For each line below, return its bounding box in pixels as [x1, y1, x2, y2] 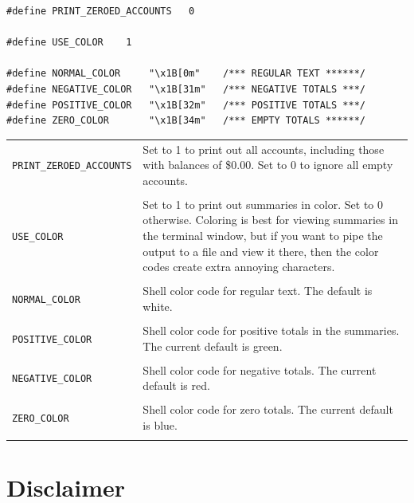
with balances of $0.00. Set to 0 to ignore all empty [143, 156, 393, 173]
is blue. [143, 416, 178, 433]
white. [143, 297, 173, 314]
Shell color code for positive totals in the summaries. [143, 321, 400, 338]
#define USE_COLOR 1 [6, 37, 132, 49]
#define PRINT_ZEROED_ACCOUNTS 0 [6, 6, 195, 17]
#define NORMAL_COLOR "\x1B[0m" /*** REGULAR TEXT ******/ [6, 68, 366, 80]
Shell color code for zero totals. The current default [143, 401, 393, 418]
